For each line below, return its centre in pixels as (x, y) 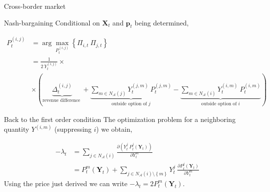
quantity (17, 129)
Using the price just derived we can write (66, 183)
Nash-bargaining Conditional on (52, 22)
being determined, (161, 22)
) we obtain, (114, 129)
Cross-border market (35, 6)
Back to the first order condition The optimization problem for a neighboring (120, 119)
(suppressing (73, 129)
